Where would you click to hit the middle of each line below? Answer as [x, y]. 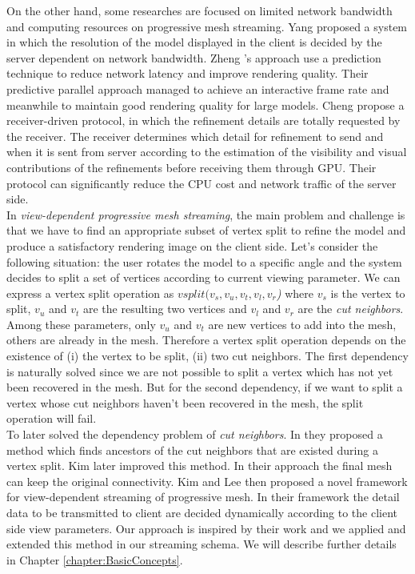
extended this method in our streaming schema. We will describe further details [202, 544]
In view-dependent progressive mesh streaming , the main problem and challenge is [206, 214]
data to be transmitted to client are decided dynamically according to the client [202, 512]
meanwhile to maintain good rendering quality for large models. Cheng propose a [206, 104]
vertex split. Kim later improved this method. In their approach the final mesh [200, 466]
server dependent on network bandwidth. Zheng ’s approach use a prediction [194, 57]
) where [295, 293]
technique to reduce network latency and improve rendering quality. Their [188, 73]
